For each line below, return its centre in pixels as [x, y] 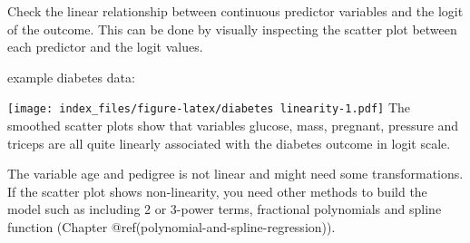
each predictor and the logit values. [105, 47]
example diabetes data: [71, 77]
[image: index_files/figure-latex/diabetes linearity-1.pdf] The [209, 107]
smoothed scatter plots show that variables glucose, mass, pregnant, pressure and [233, 126]
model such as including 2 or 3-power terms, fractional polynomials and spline [225, 209]
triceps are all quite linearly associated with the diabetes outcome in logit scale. [229, 143]
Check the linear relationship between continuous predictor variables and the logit [235, 11]
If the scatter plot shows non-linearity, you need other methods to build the [217, 191]
